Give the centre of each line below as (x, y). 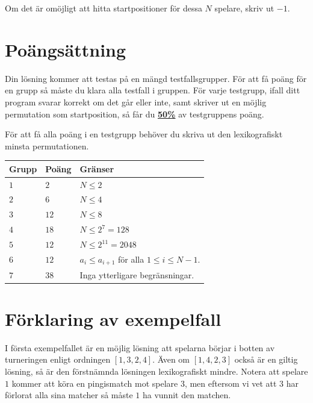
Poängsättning (66, 49)
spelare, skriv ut (244, 8)
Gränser (97, 168)
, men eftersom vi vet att (231, 383)
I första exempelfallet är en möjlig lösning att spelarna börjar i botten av (140, 347)
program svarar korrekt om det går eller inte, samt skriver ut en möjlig (136, 102)
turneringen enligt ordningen (58, 359)
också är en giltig (266, 359)
